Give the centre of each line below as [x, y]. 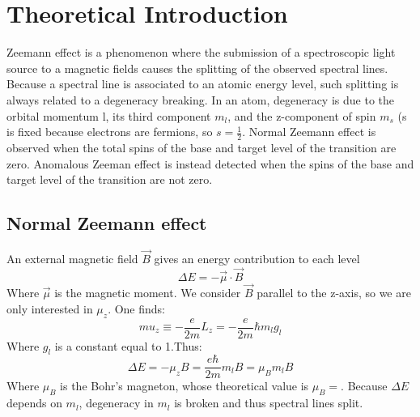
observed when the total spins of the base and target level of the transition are [202, 147]
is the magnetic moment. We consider [148, 293]
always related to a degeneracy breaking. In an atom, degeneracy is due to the [200, 99]
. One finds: [137, 308]
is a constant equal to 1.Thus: [128, 345]
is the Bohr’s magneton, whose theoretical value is [185, 386]
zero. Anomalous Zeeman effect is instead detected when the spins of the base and [210, 163]
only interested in [50, 308]
